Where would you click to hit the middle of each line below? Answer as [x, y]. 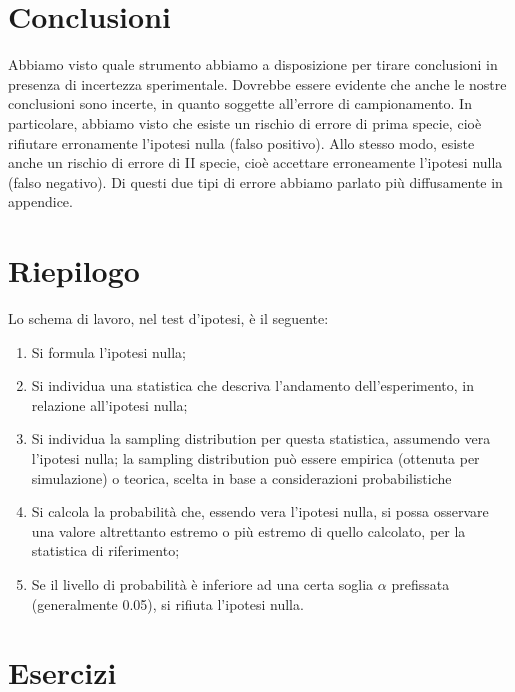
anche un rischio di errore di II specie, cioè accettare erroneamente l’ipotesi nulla [255, 162]
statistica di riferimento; [105, 550]
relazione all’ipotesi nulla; [109, 404]
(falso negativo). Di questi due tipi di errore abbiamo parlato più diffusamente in [255, 181]
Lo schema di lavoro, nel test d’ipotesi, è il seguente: [168, 318]
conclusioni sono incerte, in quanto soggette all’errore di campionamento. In [240, 103]
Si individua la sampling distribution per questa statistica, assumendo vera [261, 438]
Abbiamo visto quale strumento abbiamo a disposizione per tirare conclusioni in [253, 64]
